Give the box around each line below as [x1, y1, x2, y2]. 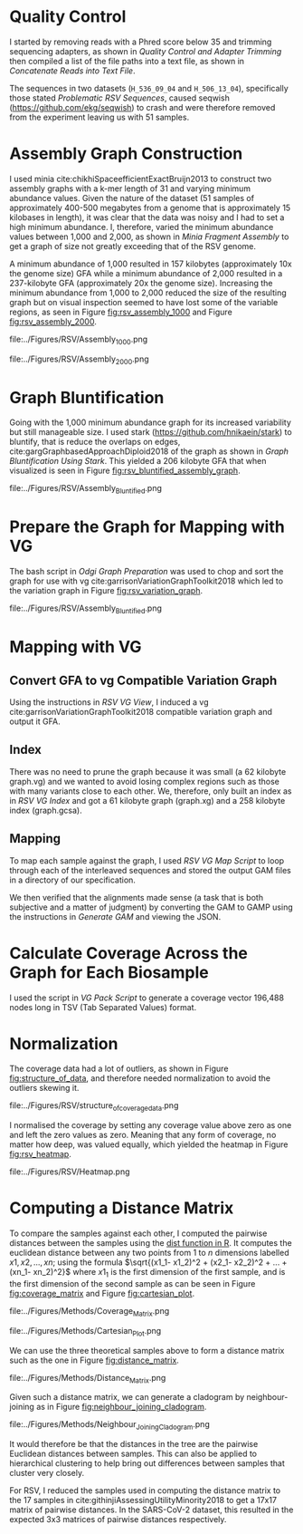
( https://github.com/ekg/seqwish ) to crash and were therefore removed [9, 101, 276, 112]
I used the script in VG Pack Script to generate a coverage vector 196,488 [9, 992, 285, 1003]
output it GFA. [9, 716, 61, 727]
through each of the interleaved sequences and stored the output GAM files [9, 864, 291, 875]
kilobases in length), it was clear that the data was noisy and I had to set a [9, 211, 285, 223]
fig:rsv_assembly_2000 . [9, 315, 97, 327]
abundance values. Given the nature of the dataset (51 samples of [9, 192, 255, 203]
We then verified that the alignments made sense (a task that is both [9, 892, 264, 902]
